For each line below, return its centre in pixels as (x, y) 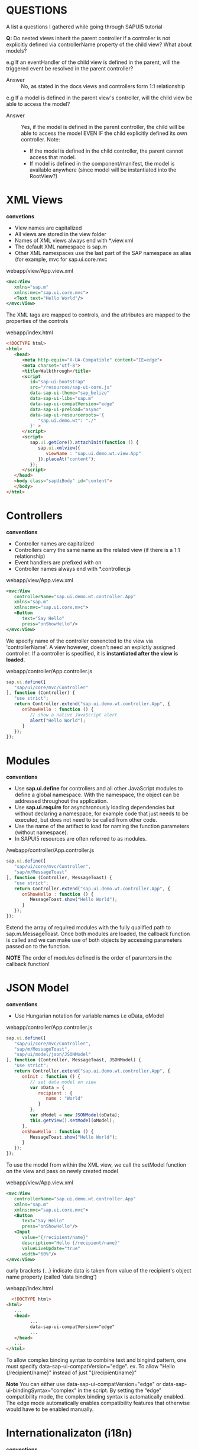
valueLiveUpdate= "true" (51, 1248)
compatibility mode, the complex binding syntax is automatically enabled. (95, 1397)
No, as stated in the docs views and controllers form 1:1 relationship (103, 86)
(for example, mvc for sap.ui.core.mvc (61, 259)
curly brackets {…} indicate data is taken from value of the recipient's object (99, 1271)
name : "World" (64, 1099)
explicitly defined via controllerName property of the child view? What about (99, 44)
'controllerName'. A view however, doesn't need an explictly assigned (91, 647)
